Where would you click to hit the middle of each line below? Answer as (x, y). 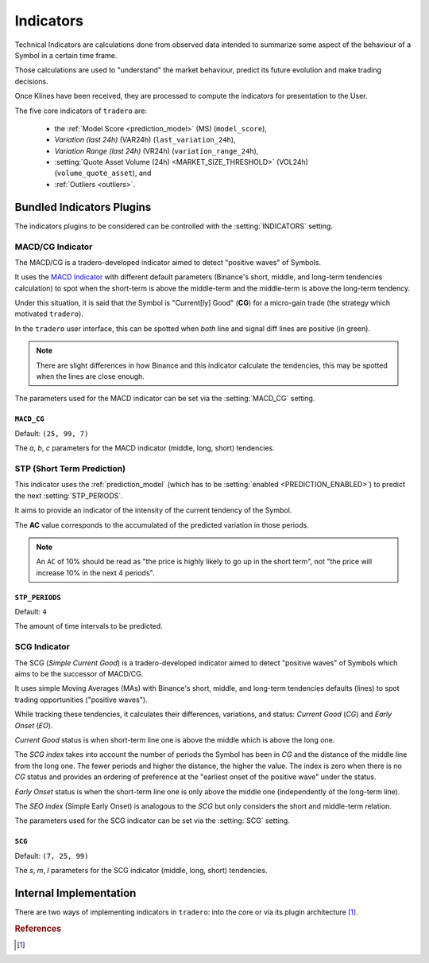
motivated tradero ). (49, 314)
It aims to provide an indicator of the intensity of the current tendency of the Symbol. (153, 510)
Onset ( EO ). (34, 725)
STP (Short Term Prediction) (70, 468)
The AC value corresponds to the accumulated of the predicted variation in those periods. (162, 524)
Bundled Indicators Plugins (83, 207)
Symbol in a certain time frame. (66, 55)
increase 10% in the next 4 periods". (95, 572)
